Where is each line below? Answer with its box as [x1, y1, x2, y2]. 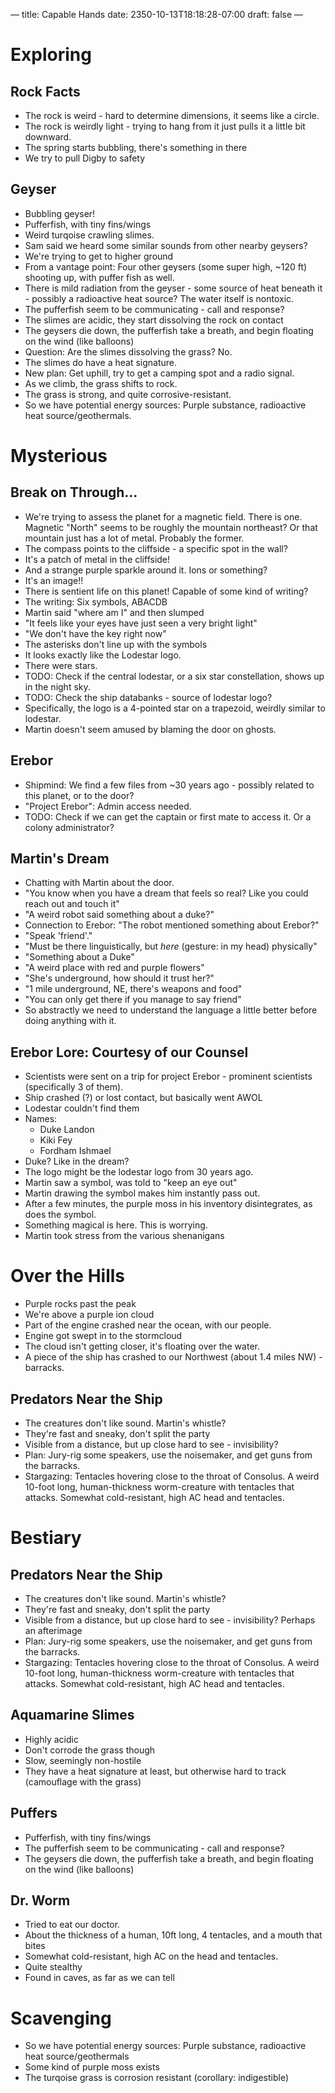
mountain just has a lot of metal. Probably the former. [24, 532, 245, 544]
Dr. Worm [10, 1892, 71, 1909]
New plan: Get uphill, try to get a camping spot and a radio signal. [24, 367, 295, 379]
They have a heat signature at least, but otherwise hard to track [24, 1765, 287, 1777]
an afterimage [24, 1625, 83, 1636]
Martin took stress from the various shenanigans [24, 1230, 225, 1242]
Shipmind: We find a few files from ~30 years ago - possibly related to [24, 779, 315, 791]
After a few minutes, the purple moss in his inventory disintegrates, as [24, 1198, 313, 1210]
